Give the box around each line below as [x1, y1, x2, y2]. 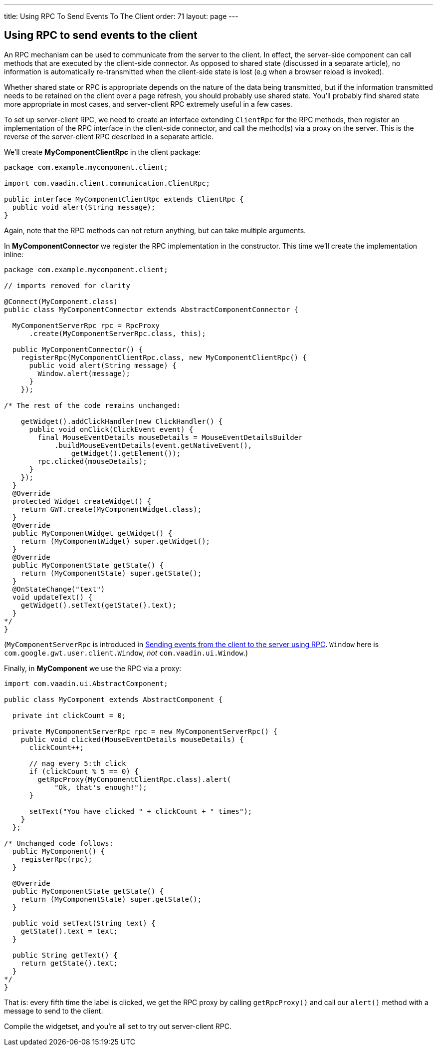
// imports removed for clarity [4, 281, 130, 290]
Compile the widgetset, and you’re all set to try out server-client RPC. [4, 1022, 231, 1031]
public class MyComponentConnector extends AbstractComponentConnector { [4, 305, 299, 314]
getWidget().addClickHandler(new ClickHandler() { [20, 417, 223, 425]
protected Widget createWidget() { [12, 497, 152, 505]
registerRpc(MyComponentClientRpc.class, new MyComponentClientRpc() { [20, 353, 307, 361]
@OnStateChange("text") [12, 585, 105, 593]
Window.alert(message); [37, 369, 130, 377]
